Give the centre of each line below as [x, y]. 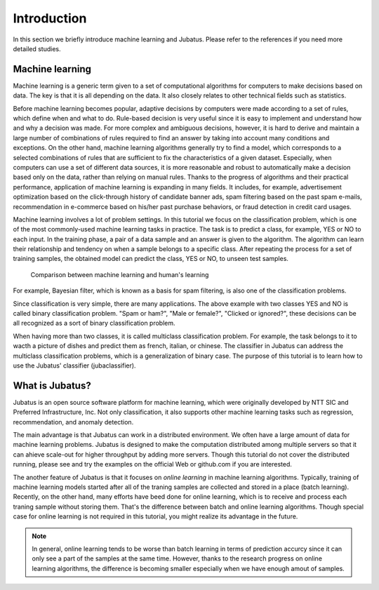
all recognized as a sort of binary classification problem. [94, 323]
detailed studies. [37, 48]
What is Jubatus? [52, 385]
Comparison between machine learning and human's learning [120, 274]
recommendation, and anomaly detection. [73, 422]
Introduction [50, 18]
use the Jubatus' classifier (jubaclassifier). [74, 366]
